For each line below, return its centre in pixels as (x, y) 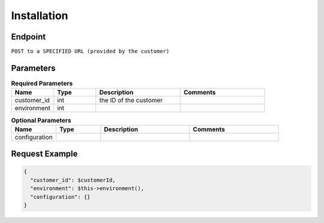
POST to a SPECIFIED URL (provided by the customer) (90, 51)
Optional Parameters (41, 120)
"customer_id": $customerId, (73, 180)
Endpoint (28, 37)
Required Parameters (42, 84)
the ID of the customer (131, 100)
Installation (40, 16)
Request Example (44, 154)
